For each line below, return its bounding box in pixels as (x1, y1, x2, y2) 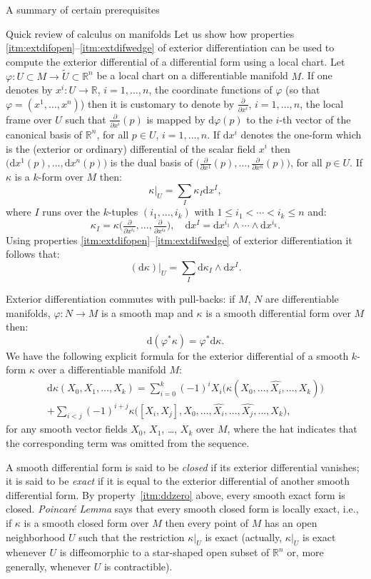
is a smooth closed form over (24, 515, 149, 530)
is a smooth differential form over (205, 305, 351, 320)
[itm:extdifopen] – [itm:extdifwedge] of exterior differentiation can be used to (6, 40, 335, 55)
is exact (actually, (205, 529, 283, 544)
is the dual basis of (110, 155, 193, 170)
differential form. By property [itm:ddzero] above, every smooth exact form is (6, 487, 345, 502)
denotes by (6, 82, 53, 97)
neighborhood (6, 529, 66, 544)
